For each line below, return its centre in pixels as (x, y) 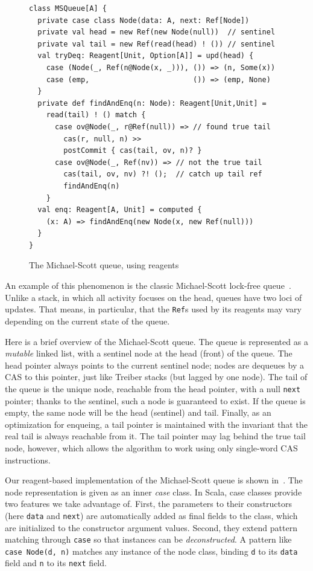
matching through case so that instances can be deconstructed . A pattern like (148, 539)
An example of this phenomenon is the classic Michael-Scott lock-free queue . (148, 285)
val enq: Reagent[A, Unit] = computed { (120, 210)
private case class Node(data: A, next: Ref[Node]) (144, 20)
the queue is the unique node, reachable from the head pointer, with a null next (153, 388)
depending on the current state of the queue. (87, 321)
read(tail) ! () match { (96, 115)
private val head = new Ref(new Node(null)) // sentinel (156, 32)
